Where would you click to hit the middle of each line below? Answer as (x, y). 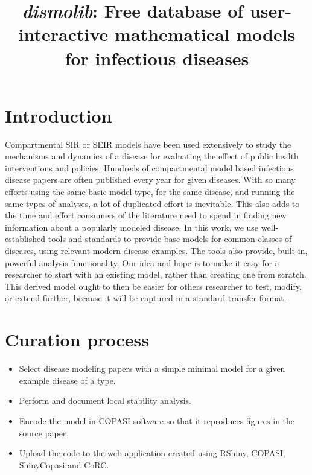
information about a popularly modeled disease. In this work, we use (132, 227)
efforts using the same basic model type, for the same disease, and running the (150, 192)
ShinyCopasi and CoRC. (64, 464)
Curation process (77, 340)
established (25, 239)
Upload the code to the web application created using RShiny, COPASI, (152, 453)
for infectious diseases (157, 58)
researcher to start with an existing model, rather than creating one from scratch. (156, 274)
